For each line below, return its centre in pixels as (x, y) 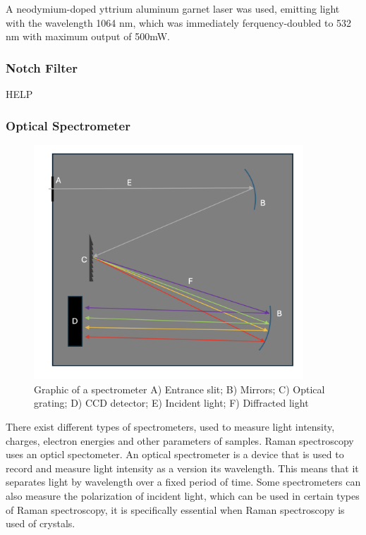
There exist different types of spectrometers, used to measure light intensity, (170, 426)
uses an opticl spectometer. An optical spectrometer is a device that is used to (175, 454)
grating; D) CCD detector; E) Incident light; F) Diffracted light (171, 403)
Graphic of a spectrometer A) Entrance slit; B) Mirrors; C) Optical (179, 389)
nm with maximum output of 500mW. (88, 36)
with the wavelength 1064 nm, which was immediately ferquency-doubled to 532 (179, 22)
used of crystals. (41, 523)
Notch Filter (42, 67)
